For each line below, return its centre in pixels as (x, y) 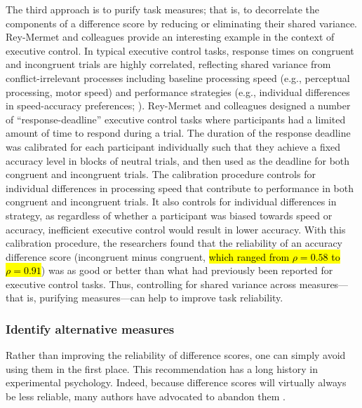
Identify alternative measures (90, 328)
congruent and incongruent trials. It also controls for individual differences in (171, 202)
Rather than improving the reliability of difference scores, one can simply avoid (176, 355)
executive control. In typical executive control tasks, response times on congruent (180, 50)
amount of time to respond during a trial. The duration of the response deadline (178, 133)
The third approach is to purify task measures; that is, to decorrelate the (163, 9)
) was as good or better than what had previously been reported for (187, 270)
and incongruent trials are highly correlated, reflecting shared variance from (168, 64)
